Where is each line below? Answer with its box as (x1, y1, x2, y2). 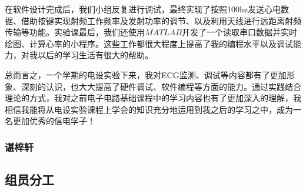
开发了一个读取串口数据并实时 (181, 26, 297, 38)
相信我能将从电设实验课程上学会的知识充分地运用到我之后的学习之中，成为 (5, 103, 293, 115)
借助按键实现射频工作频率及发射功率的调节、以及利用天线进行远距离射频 (21, 14, 301, 26)
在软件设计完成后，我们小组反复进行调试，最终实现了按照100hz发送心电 (5, 3, 281, 15)
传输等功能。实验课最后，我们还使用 (5, 26, 145, 38)
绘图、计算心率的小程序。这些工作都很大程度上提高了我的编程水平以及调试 (5, 37, 293, 49)
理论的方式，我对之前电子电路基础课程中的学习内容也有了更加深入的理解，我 (5, 92, 301, 104)
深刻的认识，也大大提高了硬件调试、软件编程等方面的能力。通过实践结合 (21, 80, 301, 92)
